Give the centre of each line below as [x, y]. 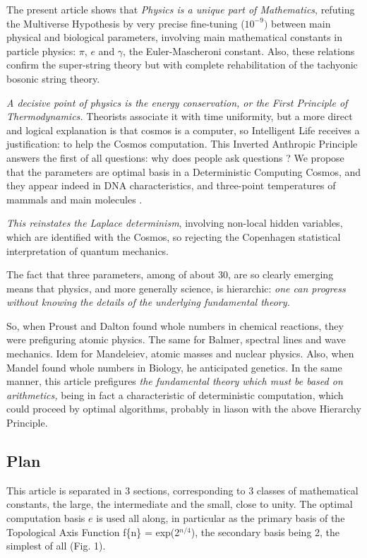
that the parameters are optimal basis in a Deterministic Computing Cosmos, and [184, 171]
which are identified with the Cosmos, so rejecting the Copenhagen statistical [174, 236]
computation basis [46, 518]
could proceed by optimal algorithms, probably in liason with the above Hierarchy [184, 409]
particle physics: [41, 51]
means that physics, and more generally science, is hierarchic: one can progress [176, 288]
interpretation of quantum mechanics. [88, 250]
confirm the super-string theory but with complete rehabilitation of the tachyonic [182, 65]
